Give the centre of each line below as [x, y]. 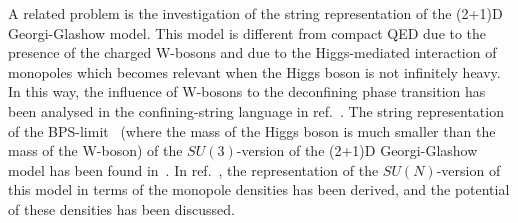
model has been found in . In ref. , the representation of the [193, 169]
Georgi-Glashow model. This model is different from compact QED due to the [247, 32]
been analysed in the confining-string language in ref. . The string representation [256, 110]
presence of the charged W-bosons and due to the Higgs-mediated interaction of [252, 52]
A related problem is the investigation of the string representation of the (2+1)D [255, 13]
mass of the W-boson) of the [95, 150]
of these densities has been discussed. [121, 208]
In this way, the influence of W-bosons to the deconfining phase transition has [247, 91]
